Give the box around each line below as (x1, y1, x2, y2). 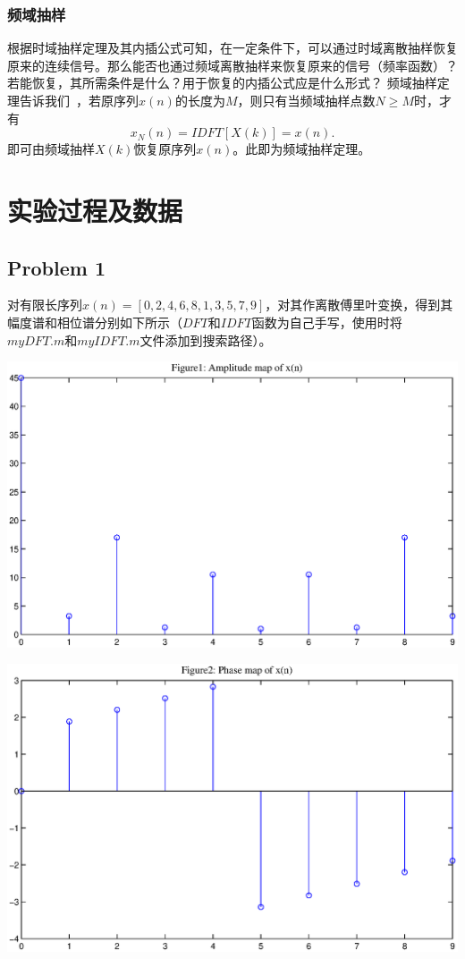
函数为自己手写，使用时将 (251, 312, 402, 331)
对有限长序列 (7, 295, 82, 314)
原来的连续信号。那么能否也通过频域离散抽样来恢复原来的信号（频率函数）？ (7, 55, 458, 74)
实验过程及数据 (7, 191, 183, 228)
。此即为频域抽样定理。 (232, 140, 371, 158)
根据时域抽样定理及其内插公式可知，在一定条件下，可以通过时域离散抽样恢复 (7, 38, 458, 57)
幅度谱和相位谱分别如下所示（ (7, 312, 182, 331)
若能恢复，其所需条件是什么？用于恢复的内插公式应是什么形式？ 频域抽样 (7, 73, 437, 92)
